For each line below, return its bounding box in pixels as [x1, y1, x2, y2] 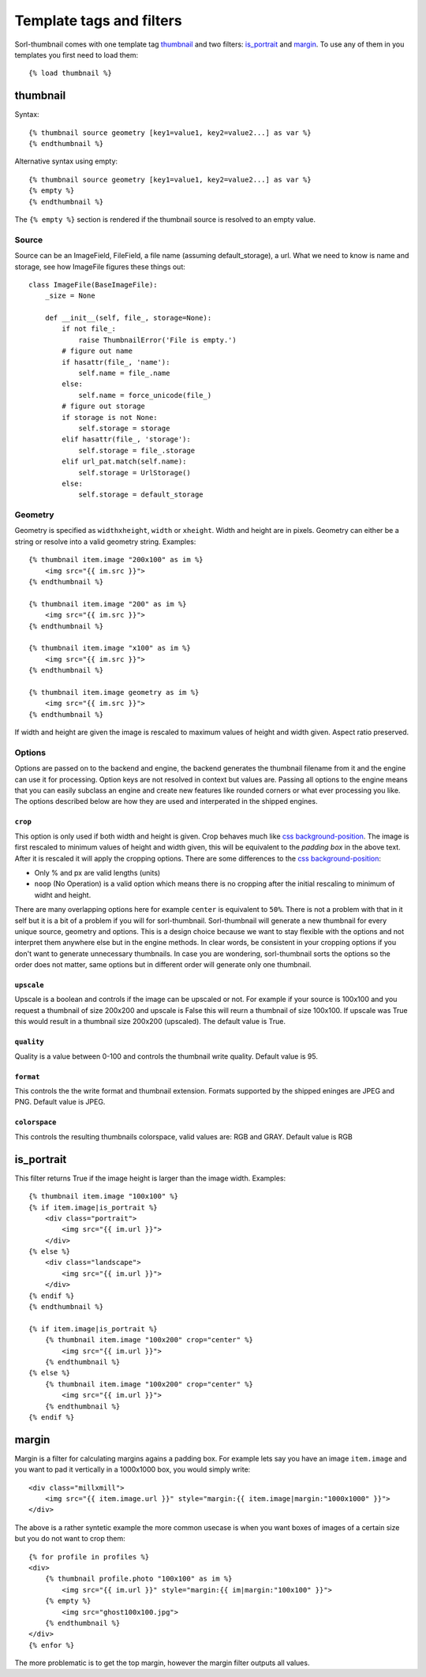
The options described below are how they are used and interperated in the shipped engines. [14, 797, 318, 806]
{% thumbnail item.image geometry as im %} [28, 688, 200, 696]
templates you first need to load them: [14, 50, 139, 59]
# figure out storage [62, 402, 146, 411]
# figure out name [62, 347, 133, 355]
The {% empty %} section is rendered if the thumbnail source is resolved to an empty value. [14, 214, 316, 224]
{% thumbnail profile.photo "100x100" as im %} [44, 1574, 233, 1583]
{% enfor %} [28, 1641, 75, 1649]
